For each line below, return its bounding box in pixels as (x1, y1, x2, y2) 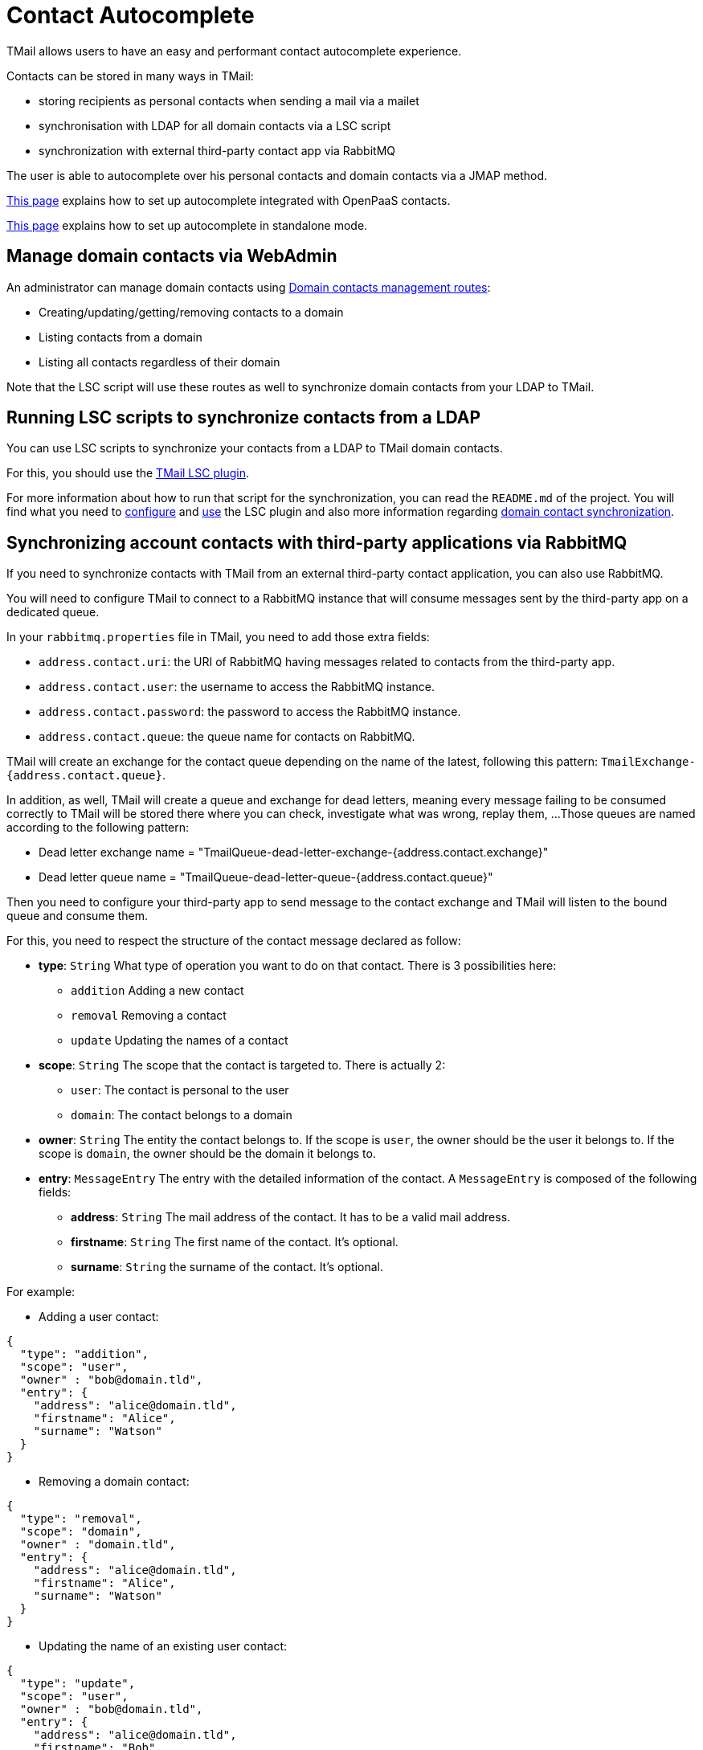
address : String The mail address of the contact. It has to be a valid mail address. (71, 1210, 511, 1225)
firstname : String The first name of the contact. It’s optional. (71, 1235, 399, 1249)
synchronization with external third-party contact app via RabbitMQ (39, 143, 396, 157)
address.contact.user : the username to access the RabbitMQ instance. (39, 680, 435, 694)
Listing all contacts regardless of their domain (39, 354, 280, 369)
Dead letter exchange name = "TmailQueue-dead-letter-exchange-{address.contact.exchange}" (39, 845, 549, 860)
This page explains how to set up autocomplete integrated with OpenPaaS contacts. (6, 193, 451, 207)
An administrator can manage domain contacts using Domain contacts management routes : (6, 280, 491, 294)
